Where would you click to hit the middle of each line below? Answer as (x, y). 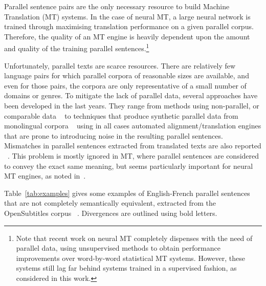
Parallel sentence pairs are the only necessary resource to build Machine (117, 6)
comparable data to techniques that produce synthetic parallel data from (121, 115)
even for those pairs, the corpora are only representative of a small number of (125, 85)
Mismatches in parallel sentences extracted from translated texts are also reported (133, 146)
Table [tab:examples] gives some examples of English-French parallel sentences (127, 193)
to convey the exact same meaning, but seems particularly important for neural (129, 166)
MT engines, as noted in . (45, 176)
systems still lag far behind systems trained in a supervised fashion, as (126, 268)
